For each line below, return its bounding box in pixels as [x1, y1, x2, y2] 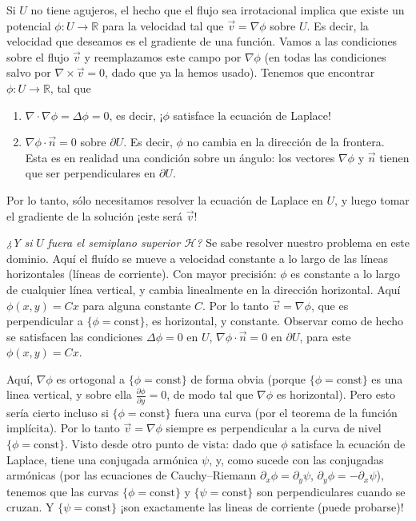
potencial [6, 17, 51, 34]
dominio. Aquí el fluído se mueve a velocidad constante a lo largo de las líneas [6, 249, 389, 266]
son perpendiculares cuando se [257, 483, 406, 499]
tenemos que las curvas [6, 483, 119, 499]
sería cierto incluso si [6, 404, 109, 420]
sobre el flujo [6, 48, 70, 65]
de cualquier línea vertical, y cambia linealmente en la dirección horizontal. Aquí [6, 280, 401, 297]
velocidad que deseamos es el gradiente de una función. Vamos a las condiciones [6, 33, 398, 50]
